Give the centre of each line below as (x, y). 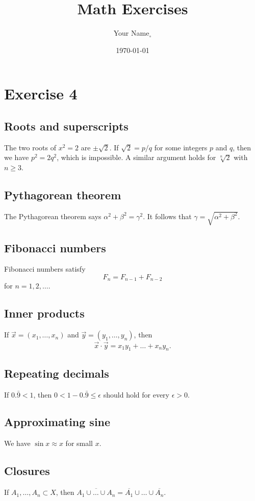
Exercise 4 (41, 94)
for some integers (181, 147)
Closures (27, 471)
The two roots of (30, 147)
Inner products (44, 313)
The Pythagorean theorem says (53, 216)
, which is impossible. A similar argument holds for (136, 157)
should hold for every (136, 394)
